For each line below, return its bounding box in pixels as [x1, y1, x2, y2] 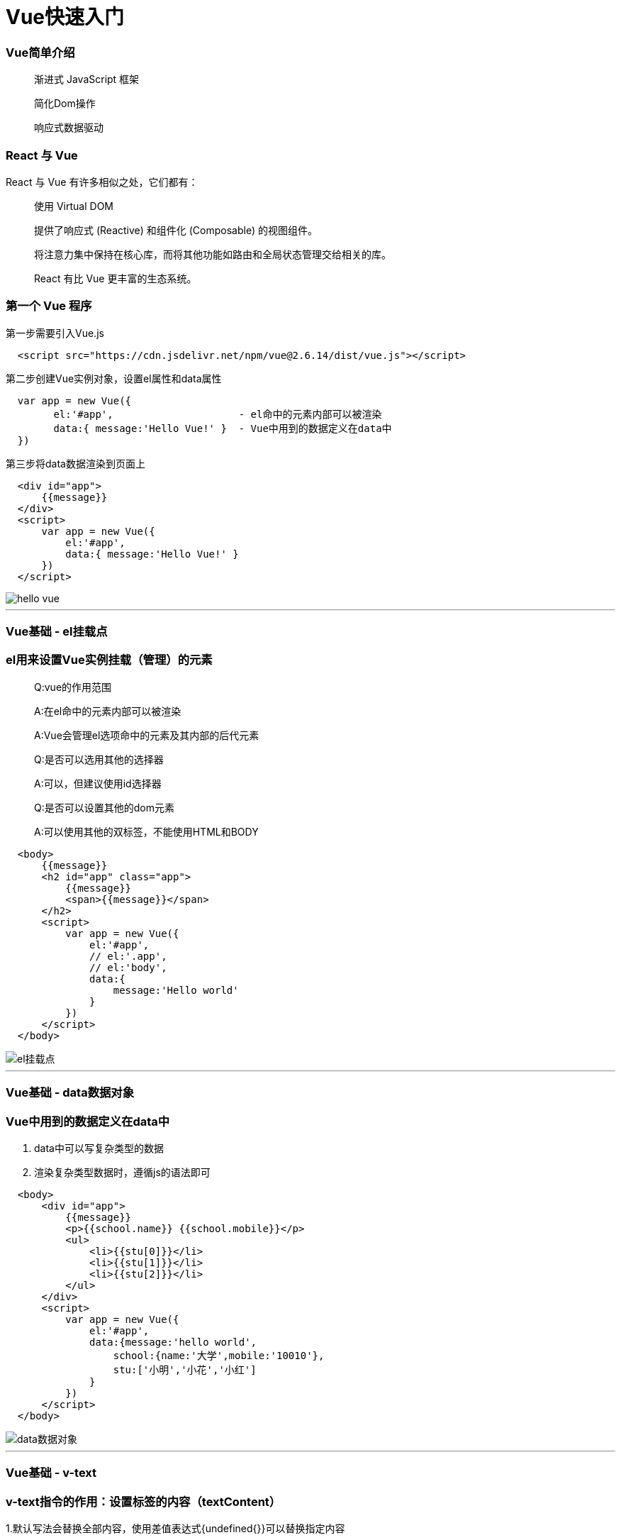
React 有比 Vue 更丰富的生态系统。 [34, 272, 197, 284]
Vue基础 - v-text [6, 1466, 97, 1480]
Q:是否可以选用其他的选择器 [34, 753, 164, 765]
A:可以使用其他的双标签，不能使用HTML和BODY [34, 825, 259, 838]
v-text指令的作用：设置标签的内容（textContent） [6, 1494, 281, 1509]
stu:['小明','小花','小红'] [113, 1363, 257, 1375]
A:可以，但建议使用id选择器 [34, 777, 162, 790]
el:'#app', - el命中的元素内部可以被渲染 [53, 408, 382, 420]
